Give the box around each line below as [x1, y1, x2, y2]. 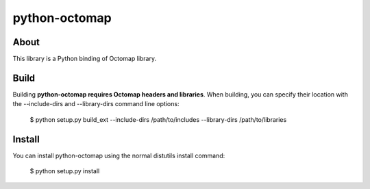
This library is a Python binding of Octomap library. [12, 55, 157, 63]
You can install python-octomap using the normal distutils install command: [12, 151, 225, 160]
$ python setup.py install [29, 167, 100, 175]
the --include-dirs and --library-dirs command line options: [12, 100, 180, 108]
